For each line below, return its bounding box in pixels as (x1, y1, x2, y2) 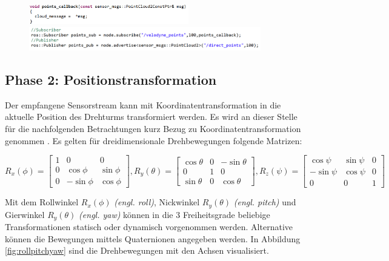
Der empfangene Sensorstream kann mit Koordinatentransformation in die (5, 98, 281, 111)
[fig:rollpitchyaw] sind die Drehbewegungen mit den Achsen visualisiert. (5, 244, 269, 257)
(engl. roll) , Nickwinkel (114, 196, 200, 208)
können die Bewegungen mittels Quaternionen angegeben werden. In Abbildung (5, 232, 301, 245)
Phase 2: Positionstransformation (5, 70, 217, 88)
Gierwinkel (5, 208, 45, 220)
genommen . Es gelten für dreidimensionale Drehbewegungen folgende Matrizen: (5, 134, 302, 147)
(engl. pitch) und (233, 196, 296, 208)
